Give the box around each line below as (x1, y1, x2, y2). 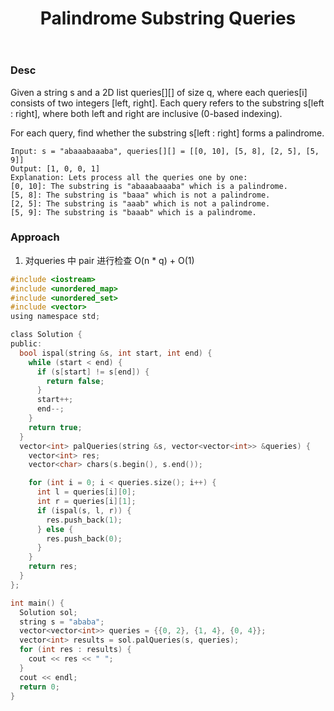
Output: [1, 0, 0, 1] (10, 163, 101, 174)
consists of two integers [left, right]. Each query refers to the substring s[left (10, 97, 325, 109)
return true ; (28, 422, 83, 432)
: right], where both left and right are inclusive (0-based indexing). (10, 107, 283, 119)
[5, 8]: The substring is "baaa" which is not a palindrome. (10, 190, 271, 200)
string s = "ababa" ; (19, 617, 105, 627)
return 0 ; (19, 682, 60, 692)
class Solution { (10, 330, 83, 340)
